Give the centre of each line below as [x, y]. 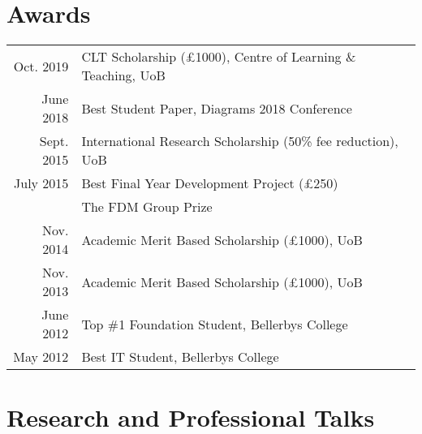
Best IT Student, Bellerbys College [180, 357]
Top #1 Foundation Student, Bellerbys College [215, 324]
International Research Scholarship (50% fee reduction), [240, 141]
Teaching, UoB [123, 75]
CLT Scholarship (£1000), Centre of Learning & [219, 57]
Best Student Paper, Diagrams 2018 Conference [217, 108]
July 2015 [41, 183]
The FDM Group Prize [147, 207]
